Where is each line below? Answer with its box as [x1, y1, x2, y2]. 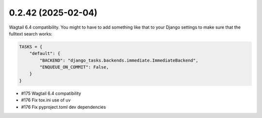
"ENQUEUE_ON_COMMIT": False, [39, 65, 109, 70]
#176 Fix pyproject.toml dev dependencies [21, 104, 106, 110]
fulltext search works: [9, 31, 53, 36]
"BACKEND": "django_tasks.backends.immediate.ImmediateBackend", [39, 57, 198, 63]
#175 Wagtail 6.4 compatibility [21, 90, 82, 96]
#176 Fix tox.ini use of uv [21, 97, 71, 103]
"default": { [29, 51, 61, 56]
